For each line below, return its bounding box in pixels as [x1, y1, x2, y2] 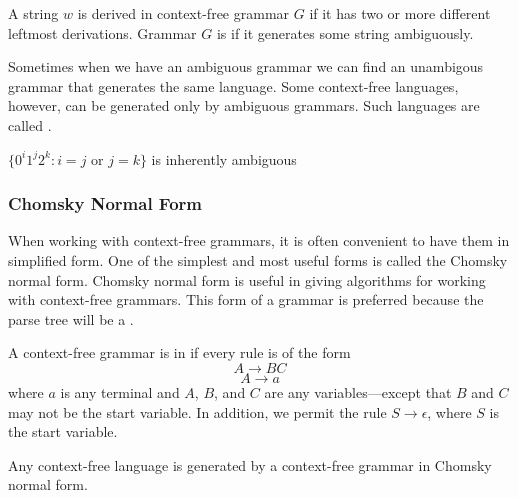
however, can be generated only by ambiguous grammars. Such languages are [8, 95, 480, 116]
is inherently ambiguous [151, 148, 297, 169]
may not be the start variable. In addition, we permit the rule [8, 401, 387, 422]
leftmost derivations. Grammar [8, 22, 197, 43]
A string [8, 3, 59, 23]
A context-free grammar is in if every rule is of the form [8, 342, 351, 363]
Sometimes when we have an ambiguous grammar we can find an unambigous [8, 56, 484, 77]
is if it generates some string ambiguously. [216, 22, 474, 43]
